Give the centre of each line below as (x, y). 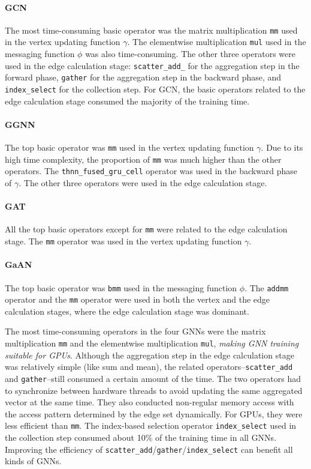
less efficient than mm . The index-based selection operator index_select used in (151, 425)
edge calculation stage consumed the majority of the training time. (127, 101)
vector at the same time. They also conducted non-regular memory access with (150, 402)
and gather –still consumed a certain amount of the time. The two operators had (153, 378)
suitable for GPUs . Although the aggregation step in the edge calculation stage (150, 355)
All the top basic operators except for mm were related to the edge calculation (146, 229)
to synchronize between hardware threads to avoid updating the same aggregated (154, 390)
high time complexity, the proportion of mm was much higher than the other (143, 159)
